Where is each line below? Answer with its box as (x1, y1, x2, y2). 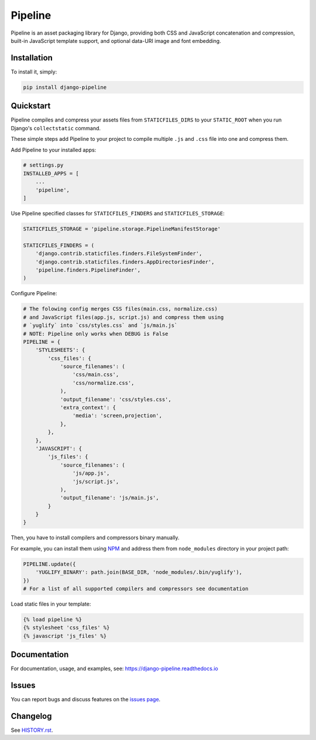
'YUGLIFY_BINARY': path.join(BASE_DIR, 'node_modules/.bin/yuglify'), (35, 569, 243, 576)
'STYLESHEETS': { (35, 347, 85, 353)
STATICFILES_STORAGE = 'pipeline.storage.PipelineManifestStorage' (23, 226, 221, 232)
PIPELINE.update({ (23, 560, 76, 567)
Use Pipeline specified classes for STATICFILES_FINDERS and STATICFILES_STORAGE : (11, 210, 225, 217)
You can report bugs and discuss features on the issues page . (11, 696, 161, 703)
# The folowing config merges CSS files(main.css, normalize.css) (23, 306, 218, 312)
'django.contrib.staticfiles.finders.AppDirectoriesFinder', (35, 258, 215, 265)
